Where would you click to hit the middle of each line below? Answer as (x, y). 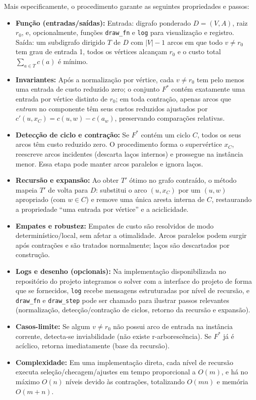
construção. (33, 254)
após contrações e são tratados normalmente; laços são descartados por (123, 245)
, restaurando (232, 199)
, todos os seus (219, 134)
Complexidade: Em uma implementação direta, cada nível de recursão (124, 362)
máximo (28, 381)
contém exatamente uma (208, 89)
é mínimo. (73, 61)
